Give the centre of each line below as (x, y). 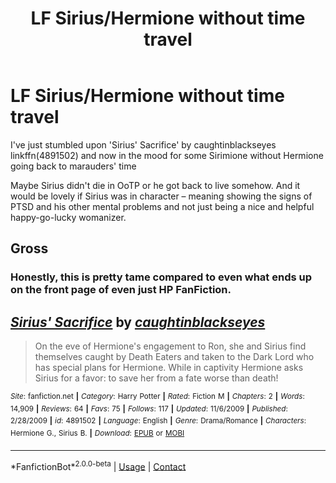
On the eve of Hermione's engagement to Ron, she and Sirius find (170, 346)
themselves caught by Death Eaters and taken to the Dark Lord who (174, 357)
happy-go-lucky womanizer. (68, 217)
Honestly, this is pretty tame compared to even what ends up (161, 277)
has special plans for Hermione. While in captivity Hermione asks (169, 368)
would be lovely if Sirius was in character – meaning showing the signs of (161, 196)
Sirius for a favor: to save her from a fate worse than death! (156, 378)
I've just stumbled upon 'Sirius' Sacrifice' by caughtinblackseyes (143, 144)
